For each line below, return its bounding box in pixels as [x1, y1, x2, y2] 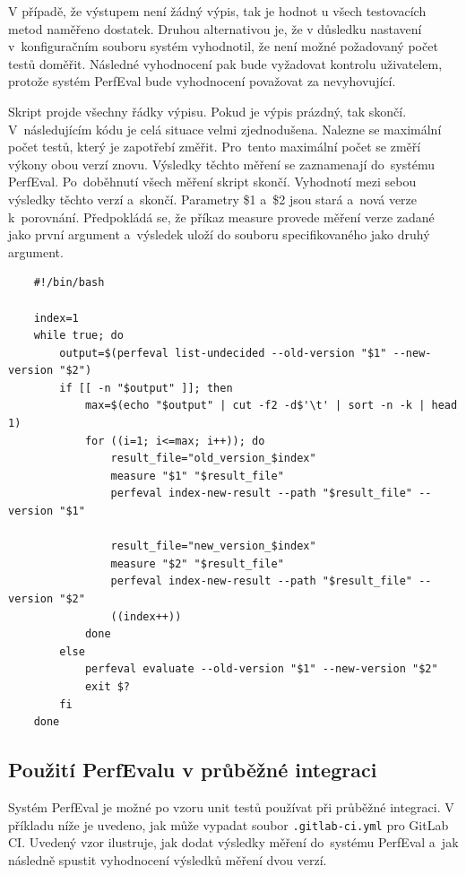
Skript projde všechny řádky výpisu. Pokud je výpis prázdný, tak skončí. [8, 101, 407, 120]
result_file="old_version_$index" [110, 452, 316, 465]
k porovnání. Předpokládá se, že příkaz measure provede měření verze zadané [8, 207, 435, 226]
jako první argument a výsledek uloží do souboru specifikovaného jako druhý [8, 225, 430, 244]
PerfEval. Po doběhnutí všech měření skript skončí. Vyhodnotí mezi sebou [8, 172, 417, 191]
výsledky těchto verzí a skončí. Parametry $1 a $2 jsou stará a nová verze [8, 189, 418, 208]
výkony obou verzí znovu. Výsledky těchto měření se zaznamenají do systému [8, 154, 435, 173]
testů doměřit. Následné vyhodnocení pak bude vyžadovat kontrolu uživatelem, [8, 54, 443, 73]
